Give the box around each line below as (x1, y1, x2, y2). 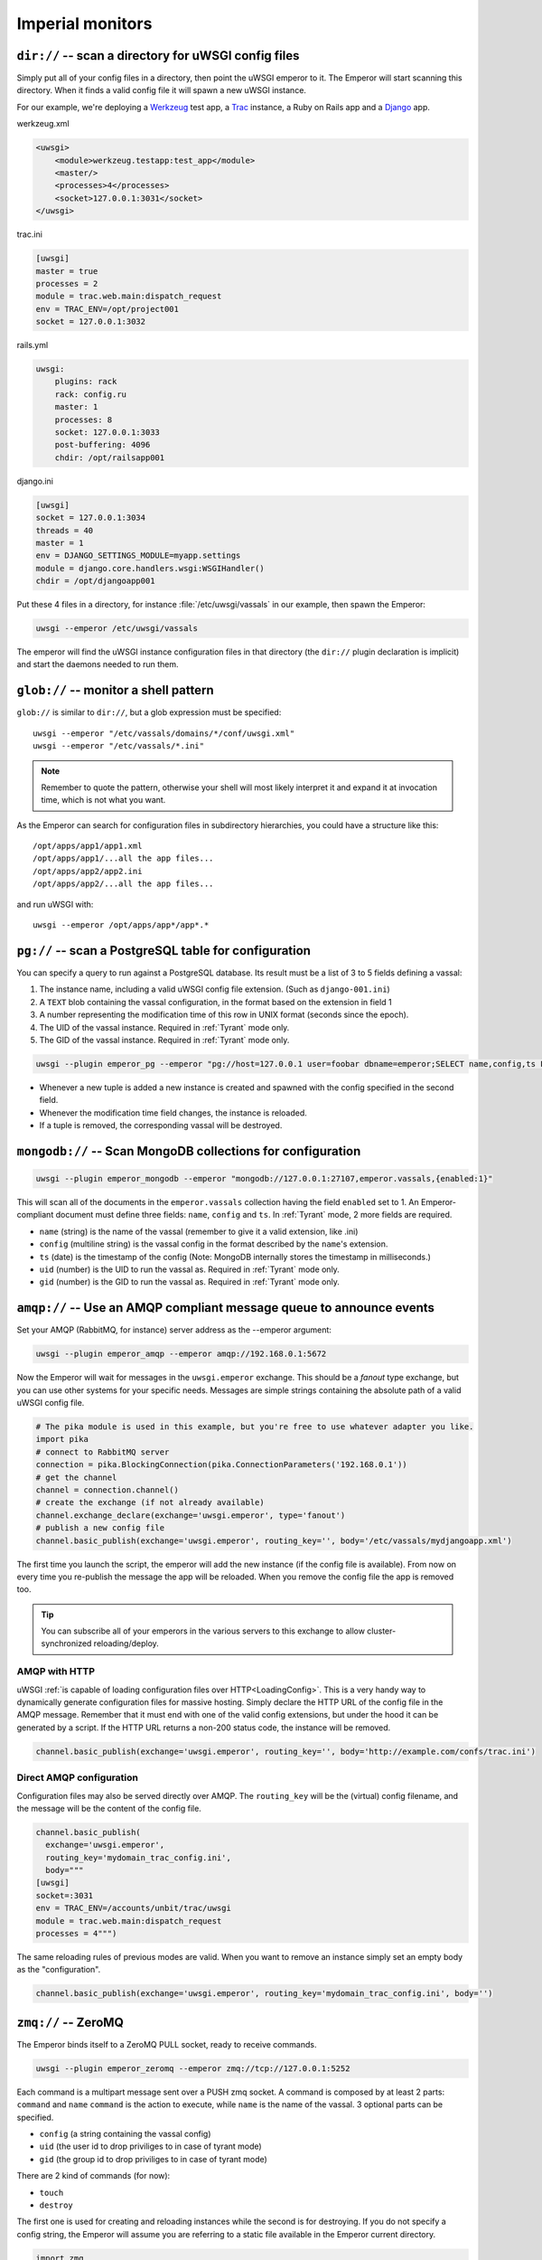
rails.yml (16, 340, 49, 351)
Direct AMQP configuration (16, 1772, 139, 1784)
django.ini (16, 476, 54, 486)
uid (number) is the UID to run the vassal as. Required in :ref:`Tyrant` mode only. (39, 1264, 341, 1275)
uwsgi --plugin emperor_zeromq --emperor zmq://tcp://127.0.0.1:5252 (35, 2063, 350, 2074)
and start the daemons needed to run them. (16, 659, 180, 670)
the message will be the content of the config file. (16, 1803, 202, 1813)
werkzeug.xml (16, 118, 70, 129)
